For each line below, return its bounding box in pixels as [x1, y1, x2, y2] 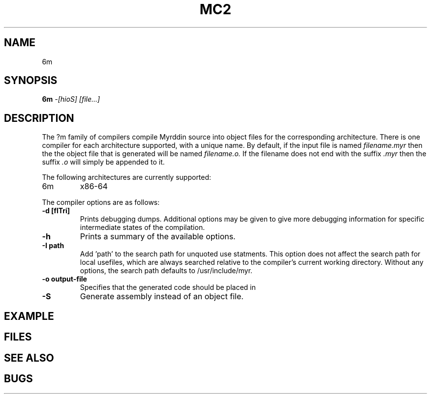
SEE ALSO [4, 351, 54, 364]
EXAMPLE [4, 310, 54, 322]
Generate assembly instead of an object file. [80, 291, 244, 302]
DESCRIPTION [4, 112, 74, 124]
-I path [42, 241, 64, 250]
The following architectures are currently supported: [42, 173, 212, 182]
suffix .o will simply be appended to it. [42, 158, 165, 167]
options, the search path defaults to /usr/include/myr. [80, 266, 252, 275]
